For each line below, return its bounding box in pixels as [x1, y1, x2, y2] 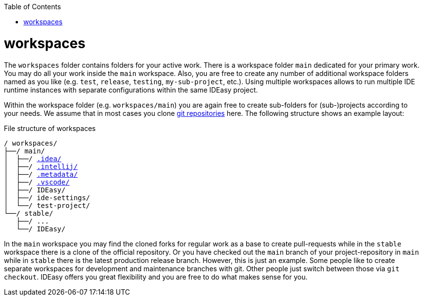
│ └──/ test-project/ [4, 201, 91, 209]
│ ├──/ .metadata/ [4, 170, 78, 178]
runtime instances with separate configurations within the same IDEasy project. [4, 85, 258, 94]
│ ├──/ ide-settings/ [4, 193, 91, 202]
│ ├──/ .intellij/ [4, 162, 78, 170]
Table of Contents [4, 2, 61, 11]
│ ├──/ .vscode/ [4, 178, 70, 186]
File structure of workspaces [4, 124, 96, 132]
